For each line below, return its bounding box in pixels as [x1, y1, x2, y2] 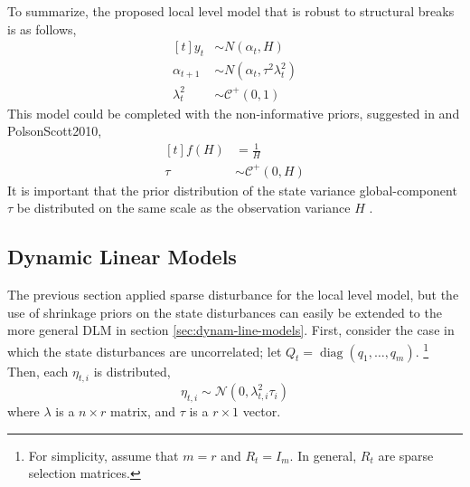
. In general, [289, 445, 357, 464]
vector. [242, 402, 281, 421]
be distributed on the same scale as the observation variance [16, 198, 351, 217]
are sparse [378, 445, 434, 464]
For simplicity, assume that [28, 445, 179, 464]
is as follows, [7, 19, 77, 38]
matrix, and [110, 402, 176, 421]
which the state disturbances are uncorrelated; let [7, 341, 282, 360]
